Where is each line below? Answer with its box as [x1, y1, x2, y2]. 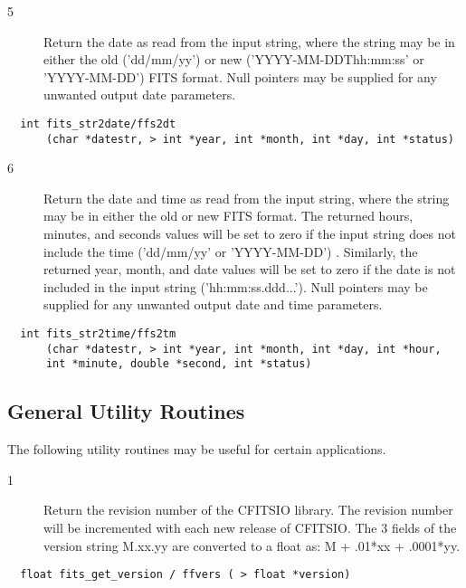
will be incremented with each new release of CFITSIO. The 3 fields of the [43, 517, 457, 536]
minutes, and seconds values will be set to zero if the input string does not [43, 224, 456, 243]
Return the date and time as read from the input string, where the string [43, 188, 450, 207]
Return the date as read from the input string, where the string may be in [43, 32, 455, 51]
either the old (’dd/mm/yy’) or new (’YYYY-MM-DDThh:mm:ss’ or [43, 50, 424, 69]
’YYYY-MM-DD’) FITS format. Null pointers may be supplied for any [43, 67, 437, 86]
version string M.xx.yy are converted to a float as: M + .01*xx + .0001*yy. [43, 536, 461, 555]
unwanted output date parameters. [43, 85, 236, 104]
